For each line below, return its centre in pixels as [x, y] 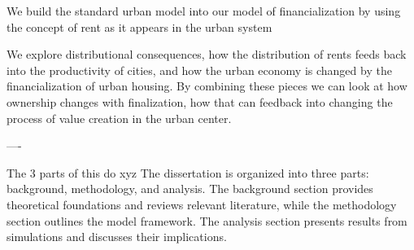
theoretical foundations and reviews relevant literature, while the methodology [202, 204]
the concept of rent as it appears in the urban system [139, 26]
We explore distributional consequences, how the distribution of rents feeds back [207, 54]
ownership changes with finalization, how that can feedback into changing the [200, 101]
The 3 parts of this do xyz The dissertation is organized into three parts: [188, 172]
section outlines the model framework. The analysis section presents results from [207, 220]
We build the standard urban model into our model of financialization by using [204, 11]
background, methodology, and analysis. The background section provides [190, 189]
